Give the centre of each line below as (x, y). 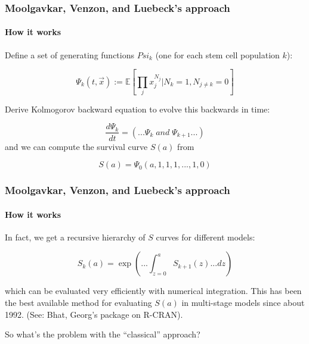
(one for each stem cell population (217, 54)
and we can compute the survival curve (76, 146)
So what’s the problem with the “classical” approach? (103, 334)
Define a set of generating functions (69, 54)
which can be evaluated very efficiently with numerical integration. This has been (153, 291)
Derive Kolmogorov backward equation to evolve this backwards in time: (137, 109)
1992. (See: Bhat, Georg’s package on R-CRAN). (94, 314)
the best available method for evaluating (78, 302)
